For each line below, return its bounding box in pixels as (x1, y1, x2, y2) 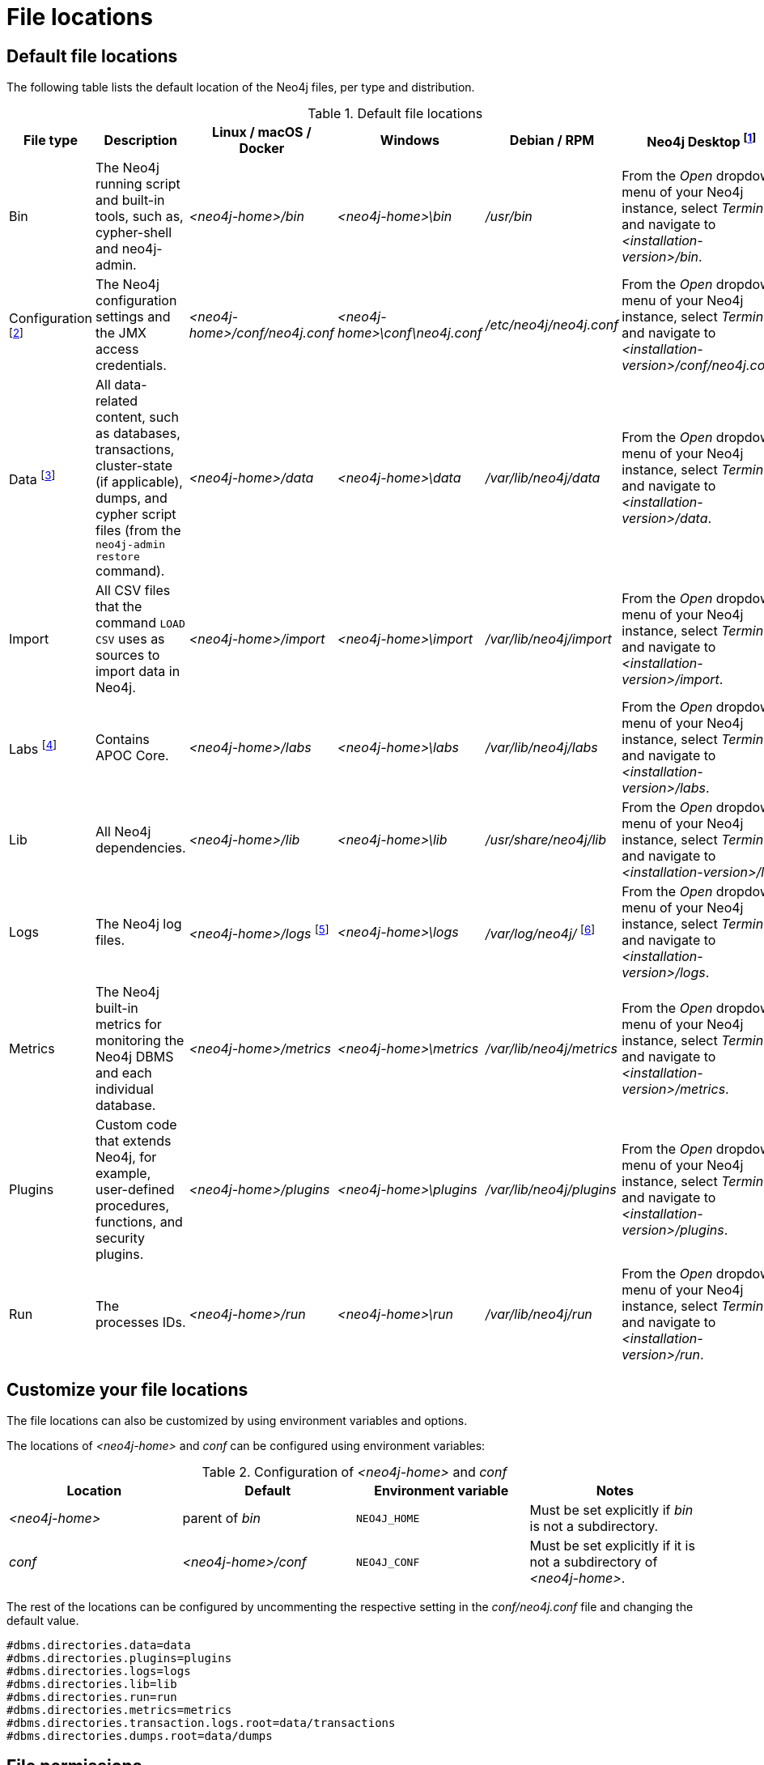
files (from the (95, 522, 181, 539)
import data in (95, 663, 180, 680)
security (95, 1230, 145, 1247)
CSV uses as (95, 631, 165, 648)
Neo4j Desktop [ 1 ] (647, 130, 757, 150)
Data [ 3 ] (9, 468, 56, 487)
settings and (95, 308, 171, 325)
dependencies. (95, 840, 186, 857)
